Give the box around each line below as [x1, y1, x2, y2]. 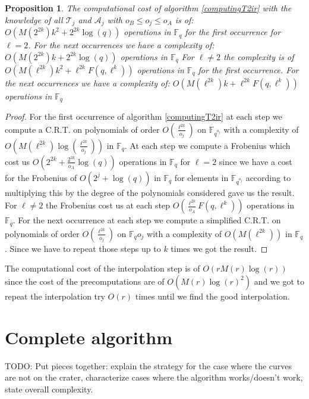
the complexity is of [223, 50, 294, 63]
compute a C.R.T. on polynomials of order [5, 123, 160, 135]
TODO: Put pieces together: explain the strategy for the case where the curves [5, 359, 292, 372]
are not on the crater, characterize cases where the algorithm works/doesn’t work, [5, 371, 303, 384]
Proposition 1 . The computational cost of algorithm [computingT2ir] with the [5, 2, 292, 14]
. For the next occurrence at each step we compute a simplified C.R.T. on [12, 214, 281, 226]
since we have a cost [219, 155, 292, 167]
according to [245, 171, 291, 183]
